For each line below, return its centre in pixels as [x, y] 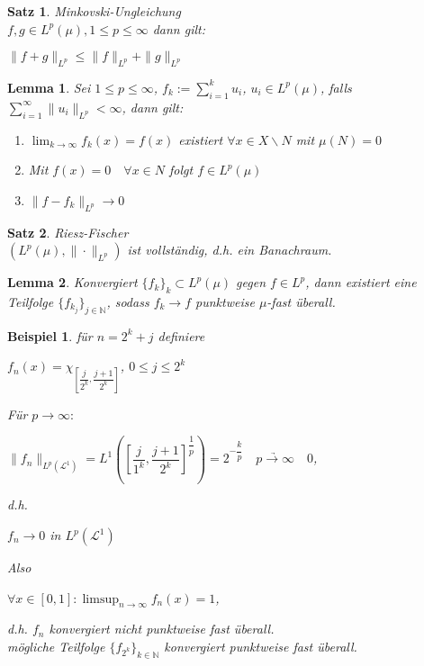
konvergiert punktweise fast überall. [261, 647]
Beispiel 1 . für [50, 335]
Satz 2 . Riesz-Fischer [68, 232]
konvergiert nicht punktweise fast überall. [162, 629]
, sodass [128, 301]
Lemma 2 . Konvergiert [72, 282]
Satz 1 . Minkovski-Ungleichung [94, 11]
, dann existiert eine [361, 282]
